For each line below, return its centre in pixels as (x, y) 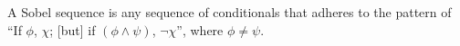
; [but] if (73, 29)
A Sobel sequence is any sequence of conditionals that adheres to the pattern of (230, 12)
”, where (200, 29)
